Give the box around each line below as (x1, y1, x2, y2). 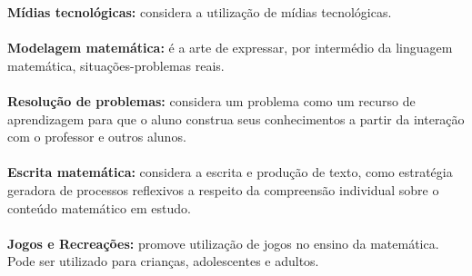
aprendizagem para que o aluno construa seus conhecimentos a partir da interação (7, 109, 465, 128)
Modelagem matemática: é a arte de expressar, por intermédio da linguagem (7, 38, 453, 57)
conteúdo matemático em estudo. (7, 198, 191, 217)
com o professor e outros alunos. (7, 127, 186, 146)
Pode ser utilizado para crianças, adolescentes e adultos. (7, 251, 319, 271)
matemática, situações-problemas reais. (7, 55, 225, 74)
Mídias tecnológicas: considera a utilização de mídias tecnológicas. (7, 3, 392, 21)
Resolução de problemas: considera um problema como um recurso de (7, 91, 416, 110)
